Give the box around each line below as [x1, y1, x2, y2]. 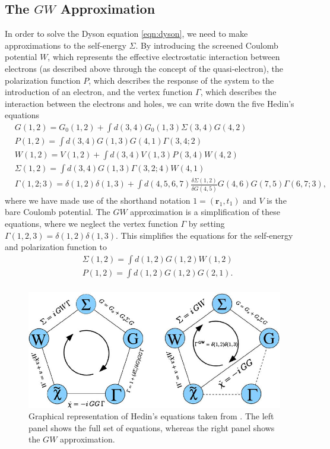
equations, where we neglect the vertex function [5, 217, 178, 229]
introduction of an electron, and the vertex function [5, 86, 193, 98]
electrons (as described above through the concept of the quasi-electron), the [5, 62, 284, 74]
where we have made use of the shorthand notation [5, 194, 191, 206]
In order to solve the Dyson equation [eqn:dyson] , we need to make [5, 27, 248, 40]
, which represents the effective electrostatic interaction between [47, 50, 280, 63]
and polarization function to [5, 241, 107, 253]
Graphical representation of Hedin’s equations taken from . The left [28, 410, 274, 422]
